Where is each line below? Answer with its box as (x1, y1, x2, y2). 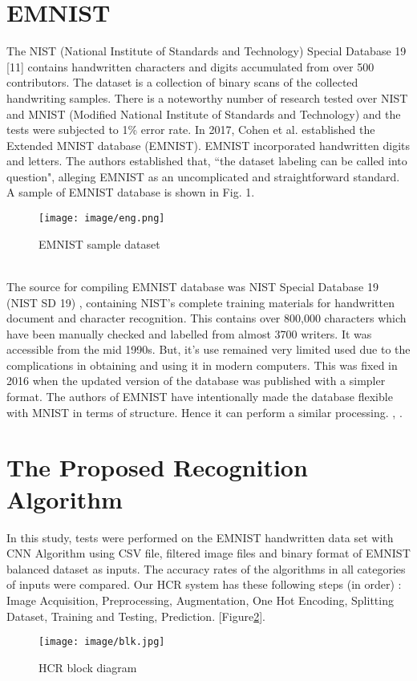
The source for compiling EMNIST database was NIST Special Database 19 (6, 278, 379, 294)
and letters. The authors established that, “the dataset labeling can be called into (6, 152, 407, 169)
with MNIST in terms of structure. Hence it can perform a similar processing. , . (6, 403, 403, 420)
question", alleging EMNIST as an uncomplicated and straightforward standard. (6, 168, 400, 184)
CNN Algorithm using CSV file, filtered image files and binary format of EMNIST (6, 545, 411, 561)
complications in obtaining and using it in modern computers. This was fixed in (6, 356, 398, 373)
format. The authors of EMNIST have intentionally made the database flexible (6, 388, 393, 405)
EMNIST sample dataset (38, 235, 160, 252)
